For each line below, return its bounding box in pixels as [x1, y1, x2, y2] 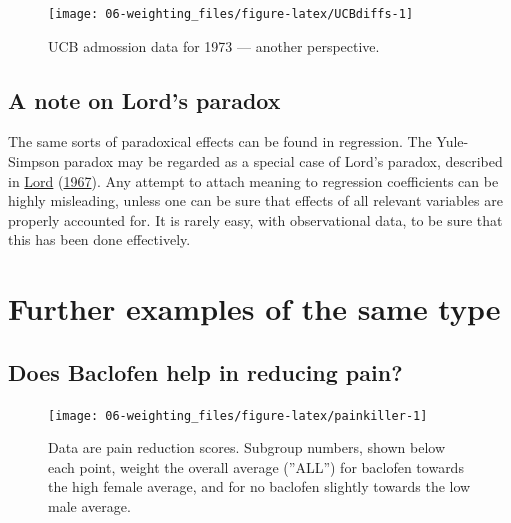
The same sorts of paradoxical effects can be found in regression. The [8, 131, 432, 152]
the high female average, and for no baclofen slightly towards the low [48, 476, 471, 497]
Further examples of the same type [8, 288, 501, 329]
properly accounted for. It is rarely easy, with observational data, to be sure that [8, 209, 503, 230]
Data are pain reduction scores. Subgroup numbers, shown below [48, 437, 445, 458]
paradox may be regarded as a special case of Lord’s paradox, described [64, 151, 503, 172]
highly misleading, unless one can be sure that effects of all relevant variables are [8, 190, 503, 211]
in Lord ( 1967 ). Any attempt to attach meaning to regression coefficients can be [8, 170, 499, 191]
